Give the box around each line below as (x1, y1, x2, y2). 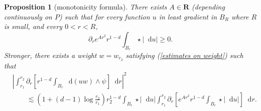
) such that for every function (59, 11, 150, 21)
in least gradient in (159, 11, 217, 21)
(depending (192, 1, 225, 11)
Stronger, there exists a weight (4, 49, 97, 60)
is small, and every (4, 21, 63, 31)
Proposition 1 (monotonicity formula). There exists (4, 1, 167, 11)
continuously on (4, 11, 52, 21)
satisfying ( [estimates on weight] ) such (125, 49, 243, 60)
